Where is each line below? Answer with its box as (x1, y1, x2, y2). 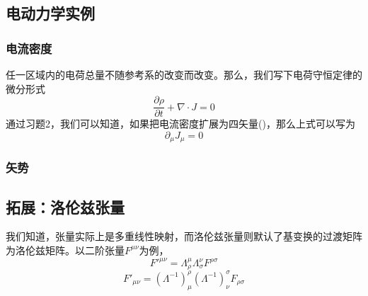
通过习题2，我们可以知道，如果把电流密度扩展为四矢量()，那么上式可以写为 (6, 116, 355, 131)
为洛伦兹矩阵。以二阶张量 (6, 242, 125, 257)
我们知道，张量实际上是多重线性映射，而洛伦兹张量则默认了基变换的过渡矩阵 (6, 229, 362, 244)
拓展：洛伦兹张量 (6, 195, 125, 217)
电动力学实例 (6, 2, 95, 24)
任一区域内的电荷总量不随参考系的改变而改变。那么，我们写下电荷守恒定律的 (6, 67, 362, 81)
